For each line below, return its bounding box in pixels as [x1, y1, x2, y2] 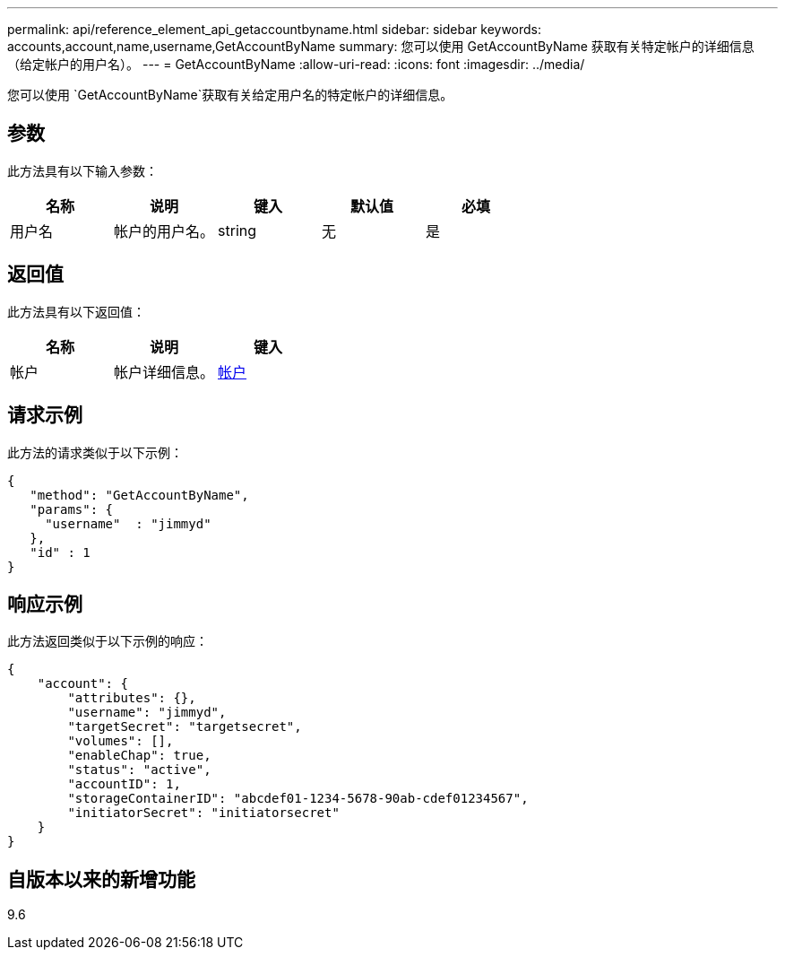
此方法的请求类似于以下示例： [7, 444, 183, 460]
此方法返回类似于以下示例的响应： [7, 633, 208, 649]
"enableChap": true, [67, 748, 211, 763]
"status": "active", [67, 762, 211, 778]
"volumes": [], [67, 734, 174, 749]
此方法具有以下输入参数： [7, 162, 158, 178]
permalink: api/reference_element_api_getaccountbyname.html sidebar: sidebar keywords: [7, 22, 542, 37]
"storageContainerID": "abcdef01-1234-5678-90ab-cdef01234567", [67, 791, 529, 806]
